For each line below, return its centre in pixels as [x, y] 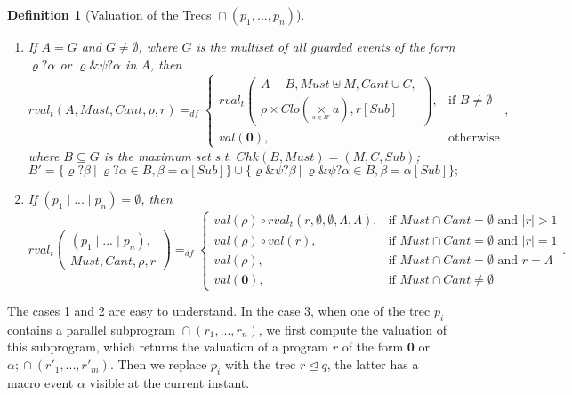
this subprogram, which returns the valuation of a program [168, 347]
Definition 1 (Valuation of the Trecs [109, 14]
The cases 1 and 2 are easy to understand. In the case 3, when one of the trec [219, 311]
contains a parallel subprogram [91, 329]
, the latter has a [373, 364]
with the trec [260, 364]
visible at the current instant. [169, 382]
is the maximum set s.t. [168, 155]
